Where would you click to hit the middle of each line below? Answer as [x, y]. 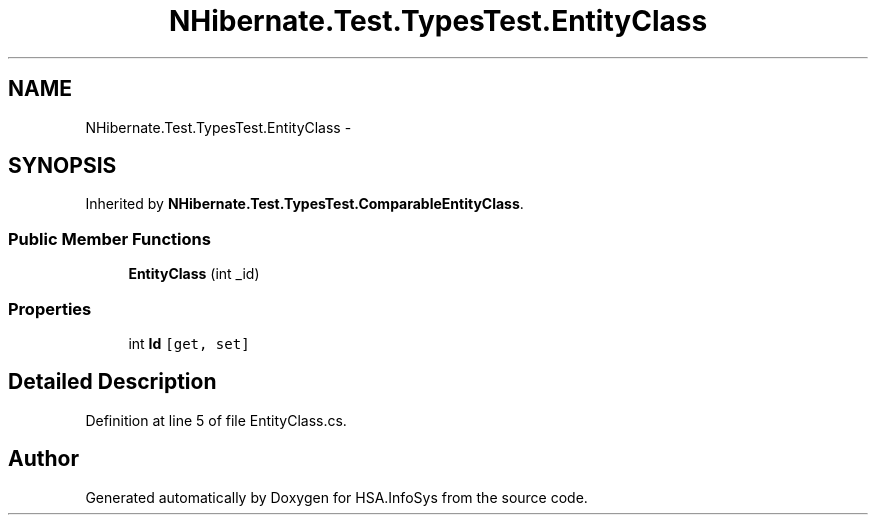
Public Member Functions [109, 238]
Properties [50, 308]
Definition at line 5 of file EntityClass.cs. [216, 420]
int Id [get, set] [189, 343]
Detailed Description [112, 382]
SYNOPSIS [62, 166]
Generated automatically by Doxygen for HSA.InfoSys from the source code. [336, 497]
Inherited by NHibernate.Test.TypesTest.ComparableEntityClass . [304, 204]
